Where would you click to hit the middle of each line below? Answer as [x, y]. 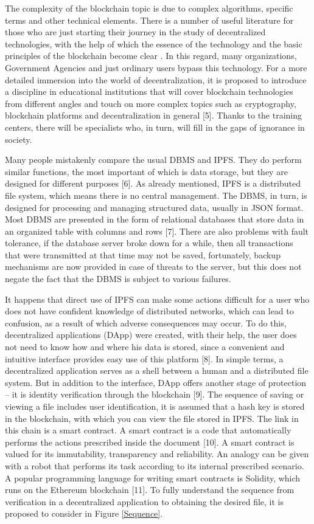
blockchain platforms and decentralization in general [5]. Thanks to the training [154, 115]
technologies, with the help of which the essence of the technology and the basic [154, 43]
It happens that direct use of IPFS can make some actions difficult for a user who [157, 299]
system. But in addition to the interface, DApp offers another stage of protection [156, 382]
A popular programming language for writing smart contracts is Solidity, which [153, 477]
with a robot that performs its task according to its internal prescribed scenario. [155, 465]
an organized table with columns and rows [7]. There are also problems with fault [157, 231]
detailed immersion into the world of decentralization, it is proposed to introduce [156, 79]
